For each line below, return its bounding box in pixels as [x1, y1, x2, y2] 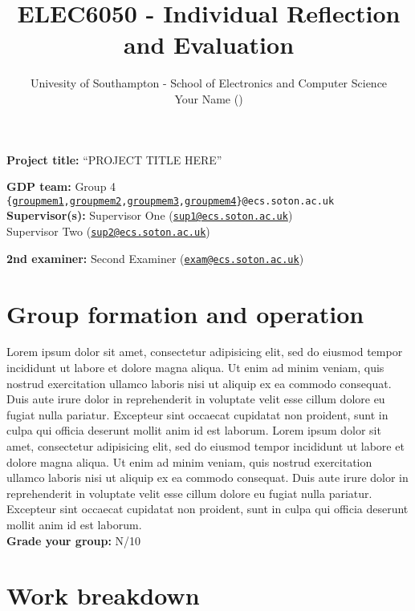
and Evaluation [123, 28, 295, 61]
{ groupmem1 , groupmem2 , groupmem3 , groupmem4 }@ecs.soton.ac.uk [6, 195, 335, 207]
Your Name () [174, 90, 243, 107]
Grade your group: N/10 [6, 532, 141, 548]
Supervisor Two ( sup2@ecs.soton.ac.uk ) [6, 223, 210, 239]
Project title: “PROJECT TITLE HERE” [6, 151, 222, 168]
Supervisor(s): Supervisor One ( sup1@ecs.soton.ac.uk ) [6, 207, 293, 224]
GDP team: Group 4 [6, 178, 116, 195]
